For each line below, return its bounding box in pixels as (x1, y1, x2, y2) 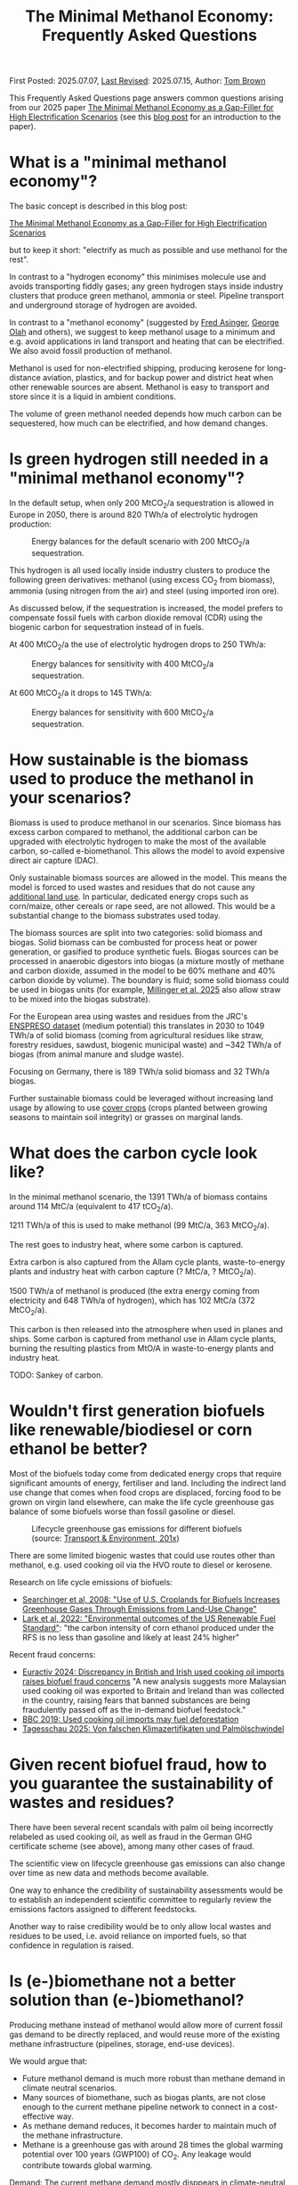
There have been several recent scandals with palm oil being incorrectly (9, 1821, 274, 1832)
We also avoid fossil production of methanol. (9, 346, 173, 356)
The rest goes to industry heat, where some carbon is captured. (9, 1240, 244, 1250)
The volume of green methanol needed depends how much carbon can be (9, 408, 282, 420)
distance (9, 372, 42, 383)
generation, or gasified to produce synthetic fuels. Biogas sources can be (9, 946, 278, 957)
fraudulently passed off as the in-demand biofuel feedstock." (21, 1704, 246, 1714)
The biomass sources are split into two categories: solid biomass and (9, 927, 263, 937)
